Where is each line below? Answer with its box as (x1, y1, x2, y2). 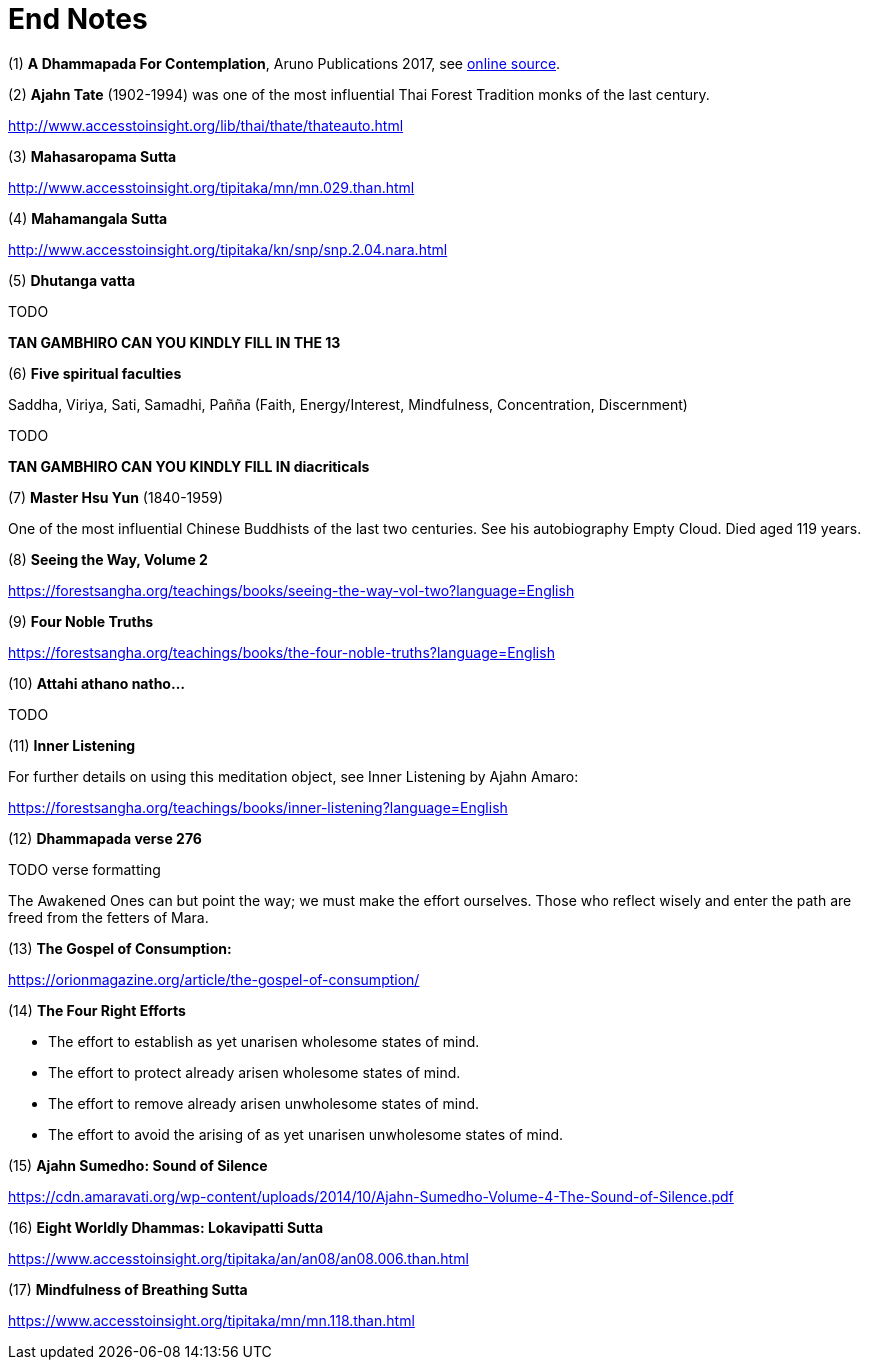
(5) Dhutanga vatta (8, 271, 136, 289)
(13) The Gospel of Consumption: (8, 939, 232, 957)
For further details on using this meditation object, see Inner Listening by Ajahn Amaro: (8, 767, 579, 785)
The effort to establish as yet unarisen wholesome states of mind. (48, 1032, 480, 1050)
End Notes (8, 2, 148, 36)
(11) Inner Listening (8, 736, 136, 754)
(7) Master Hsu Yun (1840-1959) (8, 488, 224, 506)
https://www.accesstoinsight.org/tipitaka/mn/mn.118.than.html (8, 1311, 415, 1329)
